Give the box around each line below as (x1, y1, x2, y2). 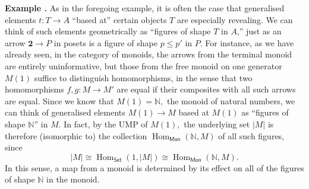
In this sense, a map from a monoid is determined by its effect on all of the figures (5, 161, 304, 174)
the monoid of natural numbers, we (166, 94, 295, 107)
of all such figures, (218, 129, 285, 142)
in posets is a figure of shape (53, 36, 157, 49)
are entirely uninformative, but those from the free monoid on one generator (5, 59, 282, 72)
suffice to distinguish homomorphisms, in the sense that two (34, 71, 253, 84)
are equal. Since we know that (5, 94, 114, 107)
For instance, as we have (205, 36, 294, 49)
